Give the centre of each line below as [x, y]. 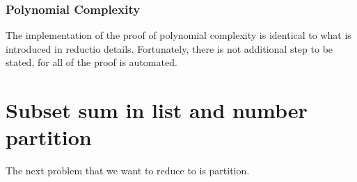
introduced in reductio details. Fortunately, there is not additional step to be [169, 48]
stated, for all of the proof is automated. [92, 62]
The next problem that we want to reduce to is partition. [128, 171]
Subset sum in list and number [157, 110]
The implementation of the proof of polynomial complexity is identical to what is [178, 35]
